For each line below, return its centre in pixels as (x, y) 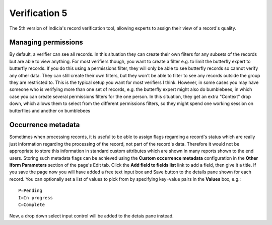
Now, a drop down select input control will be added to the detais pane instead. (91, 216)
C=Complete (32, 205)
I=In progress (36, 198)
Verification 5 (38, 13)
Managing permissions (46, 42)
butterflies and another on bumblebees (50, 110)
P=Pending (30, 191)
